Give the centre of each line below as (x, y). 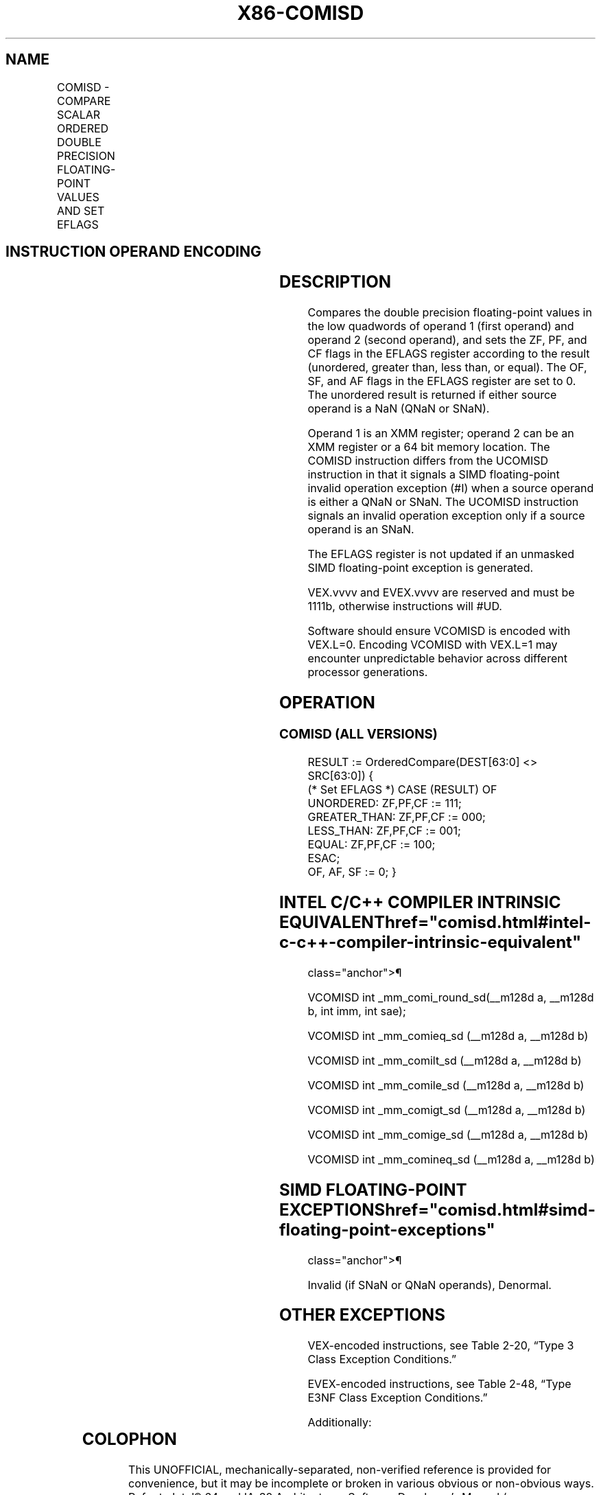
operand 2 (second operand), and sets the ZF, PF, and (447, 340)
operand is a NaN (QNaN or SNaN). (399, 409)
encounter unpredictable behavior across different (437, 659)
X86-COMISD (300, 13)
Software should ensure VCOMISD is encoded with (439, 631)
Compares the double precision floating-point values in (450, 313)
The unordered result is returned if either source (432, 395)
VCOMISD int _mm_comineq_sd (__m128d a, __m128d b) (451, 1159)
